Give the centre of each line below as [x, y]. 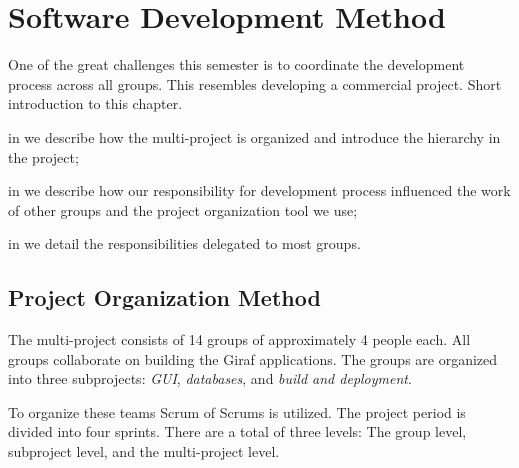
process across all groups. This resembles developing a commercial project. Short [255, 83]
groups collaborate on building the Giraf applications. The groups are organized [253, 358]
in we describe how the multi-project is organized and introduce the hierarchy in [254, 136]
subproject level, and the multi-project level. [144, 451]
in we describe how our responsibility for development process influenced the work [259, 190]
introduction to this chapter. [95, 103]
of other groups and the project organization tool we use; [183, 209]
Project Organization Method [164, 297]
